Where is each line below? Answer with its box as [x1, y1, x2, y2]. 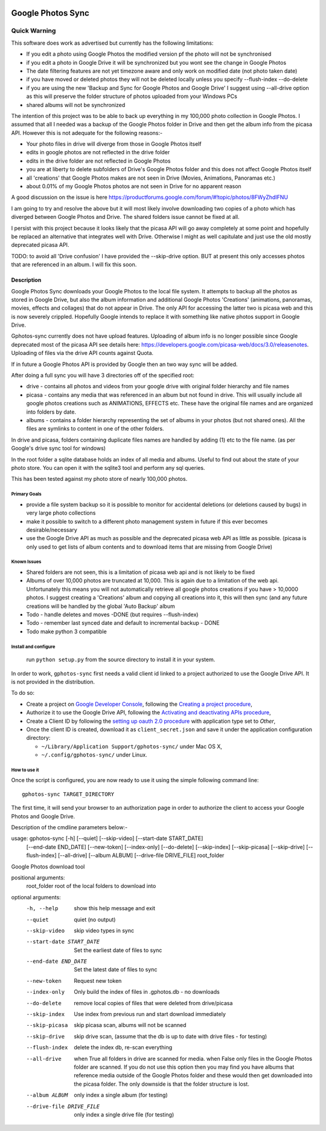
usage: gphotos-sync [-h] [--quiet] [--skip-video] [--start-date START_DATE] [11, 835, 203, 842]
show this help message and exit [74, 905, 155, 912]
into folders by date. [26, 408, 77, 416]
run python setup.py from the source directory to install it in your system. [26, 656, 216, 663]
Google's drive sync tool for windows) [11, 445, 106, 452]
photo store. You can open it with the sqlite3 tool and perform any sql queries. [11, 464, 205, 471]
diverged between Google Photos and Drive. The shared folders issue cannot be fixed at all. [11, 213, 240, 221]
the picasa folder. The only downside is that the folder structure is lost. [74, 1080, 250, 1087]
